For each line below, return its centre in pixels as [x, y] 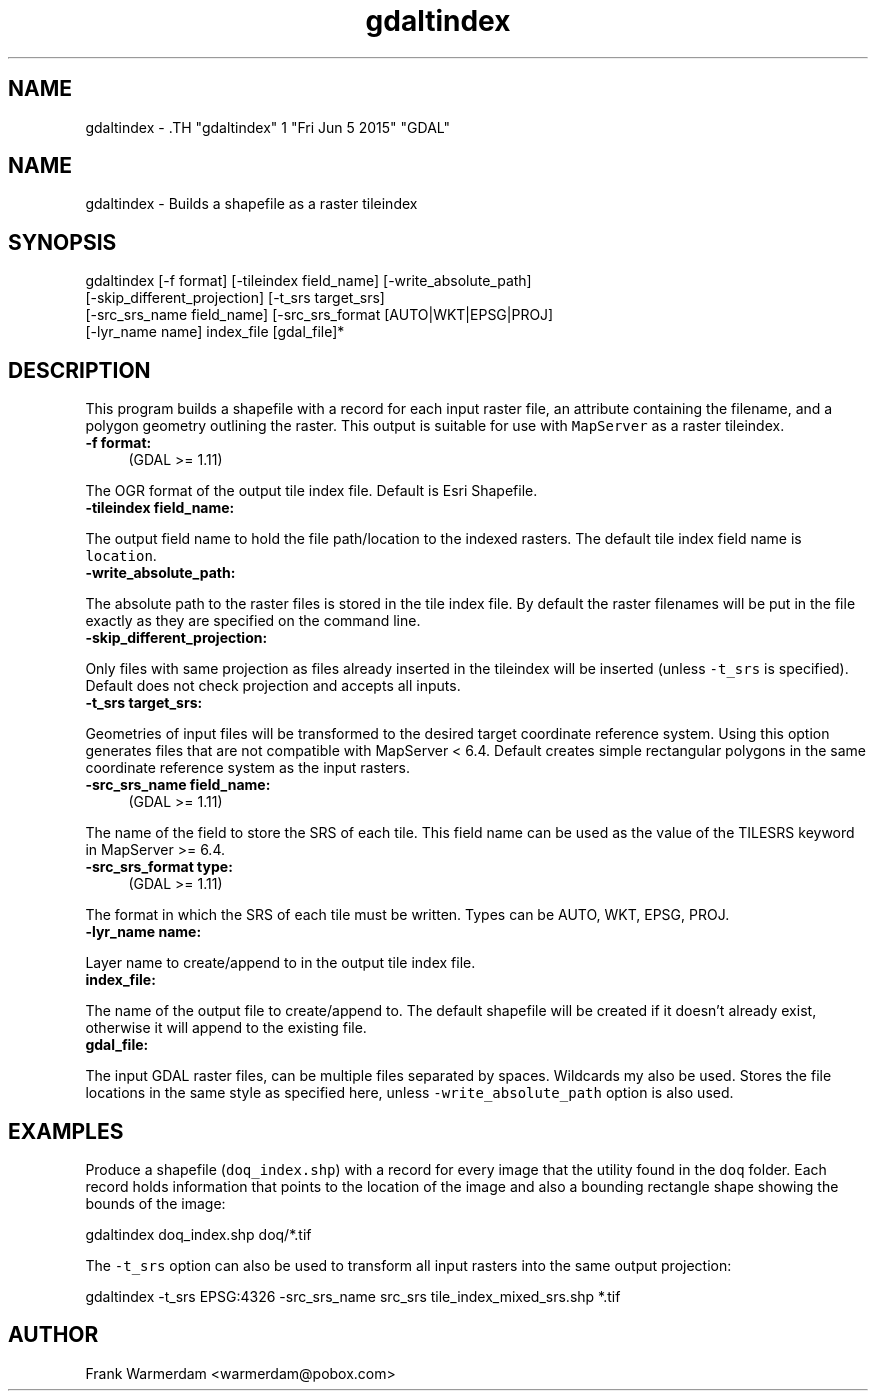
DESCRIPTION [79, 370]
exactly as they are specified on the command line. [253, 621]
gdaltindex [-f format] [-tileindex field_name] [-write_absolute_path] [308, 281]
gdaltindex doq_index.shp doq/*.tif [198, 1234]
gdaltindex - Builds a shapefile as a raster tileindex [251, 204]
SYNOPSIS [62, 242]
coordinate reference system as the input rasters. [248, 768]
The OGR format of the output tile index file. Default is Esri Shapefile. [311, 491]
